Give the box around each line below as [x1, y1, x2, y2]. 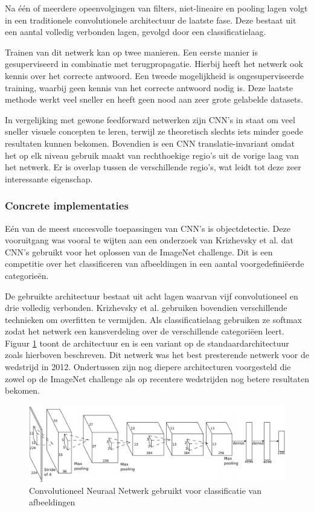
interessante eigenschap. [5, 172, 93, 185]
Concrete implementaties [5, 198, 129, 213]
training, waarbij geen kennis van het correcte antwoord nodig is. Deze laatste [5, 81, 293, 94]
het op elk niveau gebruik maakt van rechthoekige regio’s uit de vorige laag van [5, 149, 299, 161]
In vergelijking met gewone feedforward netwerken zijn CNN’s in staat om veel [5, 113, 295, 126]
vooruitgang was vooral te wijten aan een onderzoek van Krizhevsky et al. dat [5, 234, 293, 246]
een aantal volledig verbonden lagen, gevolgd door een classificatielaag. [5, 25, 266, 38]
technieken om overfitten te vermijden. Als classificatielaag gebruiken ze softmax [5, 313, 302, 325]
